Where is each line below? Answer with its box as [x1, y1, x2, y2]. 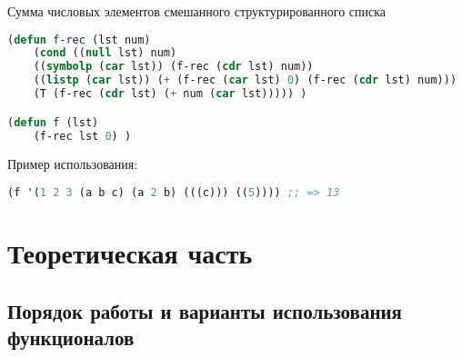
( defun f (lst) [7, 115, 99, 129]
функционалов [7, 323, 135, 351]
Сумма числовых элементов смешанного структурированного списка [7, 2, 387, 20]
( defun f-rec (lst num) [7, 33, 151, 46]
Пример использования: [7, 154, 138, 174]
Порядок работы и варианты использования [7, 296, 402, 324]
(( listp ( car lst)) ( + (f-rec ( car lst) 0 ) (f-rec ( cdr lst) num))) [33, 74, 457, 87]
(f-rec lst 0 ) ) [33, 129, 132, 143]
